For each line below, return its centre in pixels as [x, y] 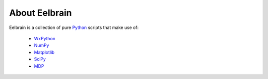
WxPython [45, 38]
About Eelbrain [40, 13]
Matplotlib [44, 52]
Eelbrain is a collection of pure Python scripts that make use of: [74, 27]
